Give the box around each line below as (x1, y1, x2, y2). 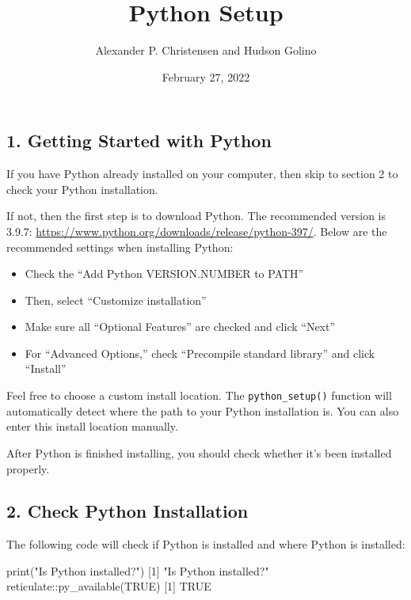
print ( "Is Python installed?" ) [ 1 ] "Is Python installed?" (6, 562, 269, 579)
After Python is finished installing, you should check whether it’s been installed (6, 444, 392, 461)
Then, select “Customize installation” (25, 291, 207, 308)
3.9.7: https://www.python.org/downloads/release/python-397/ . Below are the (6, 222, 387, 239)
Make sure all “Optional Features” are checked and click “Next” (25, 318, 336, 335)
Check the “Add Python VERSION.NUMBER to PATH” (25, 265, 304, 282)
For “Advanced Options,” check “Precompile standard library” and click (25, 344, 375, 361)
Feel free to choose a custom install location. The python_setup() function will (6, 387, 392, 404)
